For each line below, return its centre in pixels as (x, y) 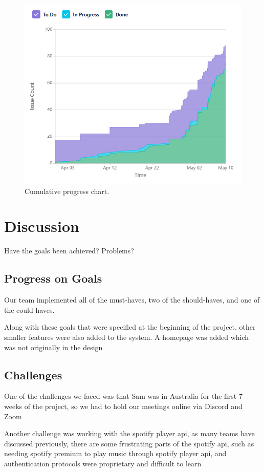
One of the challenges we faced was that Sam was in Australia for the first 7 (123, 396)
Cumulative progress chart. (67, 191)
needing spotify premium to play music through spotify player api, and (115, 453)
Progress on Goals (53, 278)
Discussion (42, 226)
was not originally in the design (53, 347)
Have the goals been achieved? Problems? (69, 251)
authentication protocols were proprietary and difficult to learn (103, 463)
